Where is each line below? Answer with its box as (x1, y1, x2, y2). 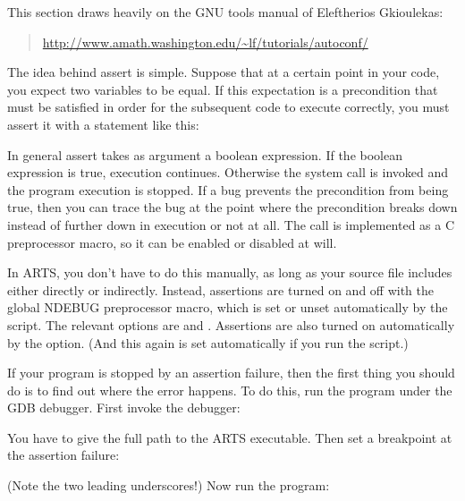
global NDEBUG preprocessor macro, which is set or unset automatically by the (7, 298, 448, 317)
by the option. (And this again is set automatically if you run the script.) (7, 333, 409, 352)
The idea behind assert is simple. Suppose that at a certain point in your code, (7, 63, 440, 81)
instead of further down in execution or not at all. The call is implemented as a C (7, 215, 455, 234)
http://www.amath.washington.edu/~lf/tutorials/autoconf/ (42, 32, 368, 51)
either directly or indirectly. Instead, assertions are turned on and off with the (7, 280, 434, 299)
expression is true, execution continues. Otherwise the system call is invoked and (7, 163, 449, 182)
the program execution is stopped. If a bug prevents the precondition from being (7, 180, 449, 199)
